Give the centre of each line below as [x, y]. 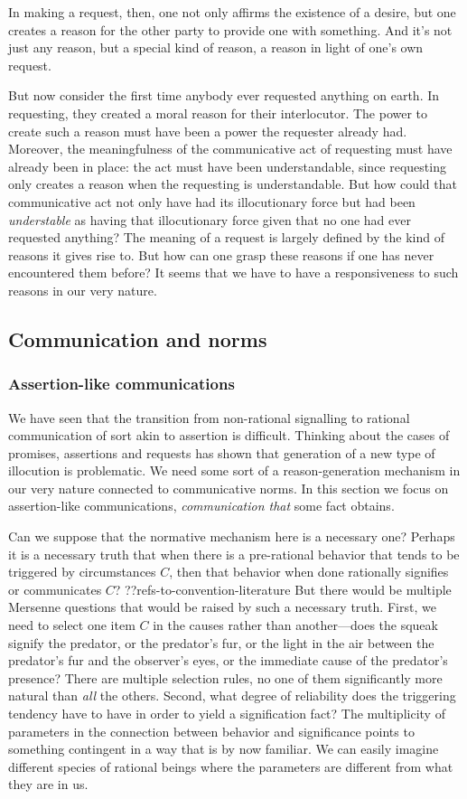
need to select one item [72, 625]
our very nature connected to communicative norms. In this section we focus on [229, 488]
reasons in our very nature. [83, 290]
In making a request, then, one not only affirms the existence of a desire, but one [232, 12]
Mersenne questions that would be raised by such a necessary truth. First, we [222, 607]
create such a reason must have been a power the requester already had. [208, 131]
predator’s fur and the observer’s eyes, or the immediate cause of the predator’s [228, 660]
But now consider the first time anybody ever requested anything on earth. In [224, 95]
